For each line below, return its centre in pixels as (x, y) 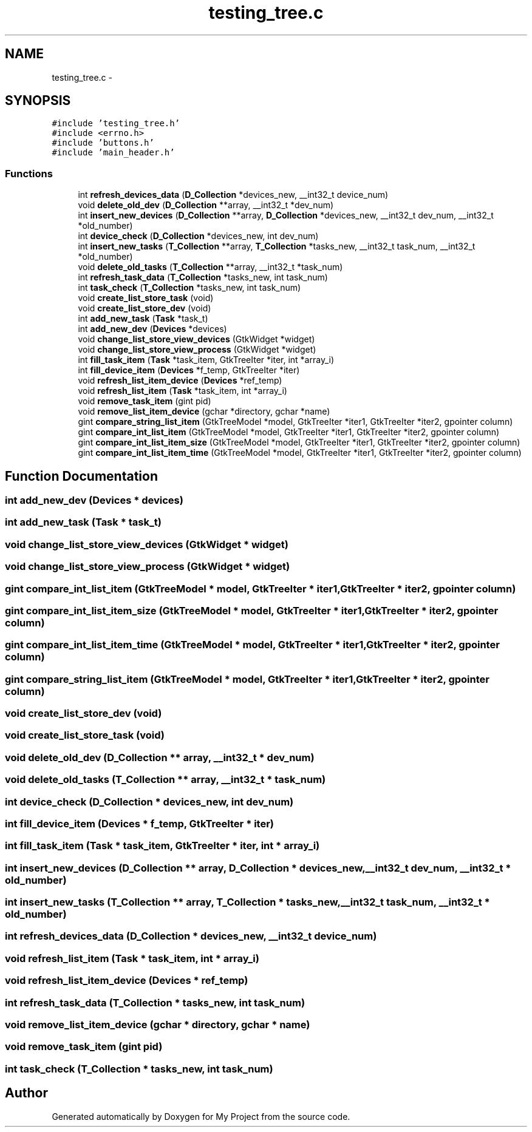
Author (26, 1093)
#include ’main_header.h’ (113, 153)
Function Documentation (81, 476)
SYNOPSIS (38, 101)
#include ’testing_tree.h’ (116, 124)
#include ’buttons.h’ (103, 143)
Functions (29, 173)
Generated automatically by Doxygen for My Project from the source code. (201, 1116)
